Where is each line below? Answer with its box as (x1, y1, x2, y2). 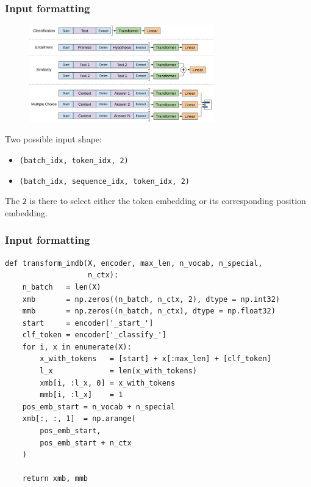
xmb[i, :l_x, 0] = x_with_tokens (40, 378, 176, 387)
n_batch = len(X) (22, 282, 101, 291)
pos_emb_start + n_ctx (40, 438, 132, 447)
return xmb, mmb (22, 474, 88, 483)
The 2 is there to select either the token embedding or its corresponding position (5, 194, 306, 207)
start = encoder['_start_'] (22, 318, 154, 328)
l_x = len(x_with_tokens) (40, 367, 197, 376)
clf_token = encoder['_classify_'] (22, 331, 166, 340)
